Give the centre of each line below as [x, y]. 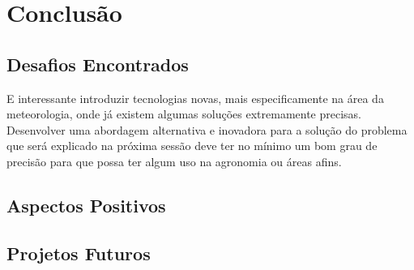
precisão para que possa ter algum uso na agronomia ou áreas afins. [174, 161]
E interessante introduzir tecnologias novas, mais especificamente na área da [195, 98]
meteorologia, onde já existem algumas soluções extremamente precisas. [184, 114]
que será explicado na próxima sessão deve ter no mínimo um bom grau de [192, 146]
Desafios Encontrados [98, 64]
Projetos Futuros [79, 253]
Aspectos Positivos [86, 205]
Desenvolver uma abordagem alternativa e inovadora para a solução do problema [207, 129]
